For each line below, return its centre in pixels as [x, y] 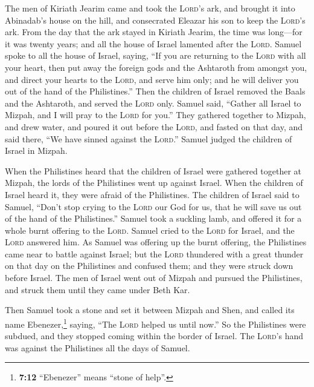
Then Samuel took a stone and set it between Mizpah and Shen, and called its [150, 310]
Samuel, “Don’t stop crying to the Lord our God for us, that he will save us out [153, 206]
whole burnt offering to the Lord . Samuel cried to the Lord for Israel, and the [150, 230]
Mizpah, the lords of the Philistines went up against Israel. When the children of [154, 183]
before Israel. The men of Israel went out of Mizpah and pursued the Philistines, [154, 278]
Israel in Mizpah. [36, 150]
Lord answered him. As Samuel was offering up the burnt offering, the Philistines [156, 242]
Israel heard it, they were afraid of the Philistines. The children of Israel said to [152, 194]
